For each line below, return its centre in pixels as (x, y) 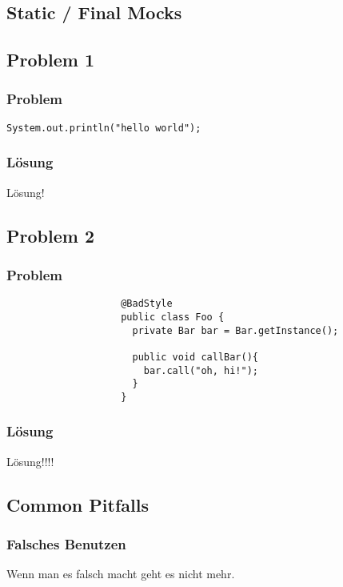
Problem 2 (50, 235)
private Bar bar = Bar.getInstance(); (235, 330)
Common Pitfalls (78, 504)
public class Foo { (173, 317)
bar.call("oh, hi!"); (201, 370)
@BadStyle (147, 304)
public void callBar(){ (195, 357)
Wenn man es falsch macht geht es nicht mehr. (121, 574)
